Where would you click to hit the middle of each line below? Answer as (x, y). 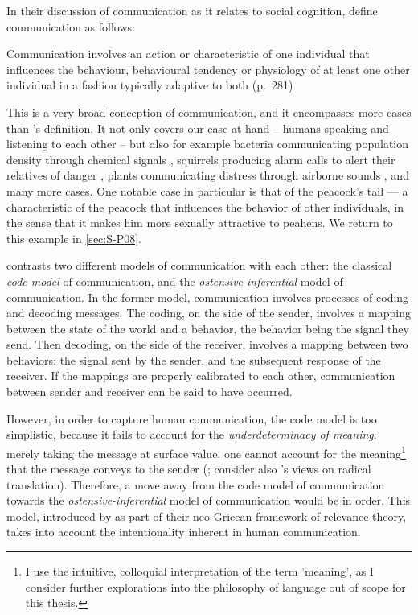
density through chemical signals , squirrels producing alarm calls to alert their (201, 159)
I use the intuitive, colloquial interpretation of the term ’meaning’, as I (199, 571)
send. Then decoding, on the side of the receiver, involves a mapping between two (207, 344)
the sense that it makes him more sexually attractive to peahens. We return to (200, 223)
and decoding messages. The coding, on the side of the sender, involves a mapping (209, 313)
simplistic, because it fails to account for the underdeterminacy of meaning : (192, 434)
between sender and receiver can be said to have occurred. (150, 392)
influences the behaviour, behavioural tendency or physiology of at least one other (208, 69)
